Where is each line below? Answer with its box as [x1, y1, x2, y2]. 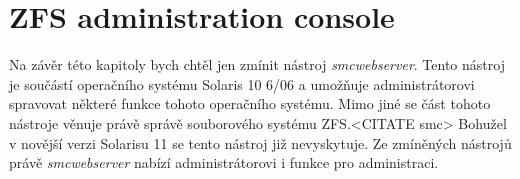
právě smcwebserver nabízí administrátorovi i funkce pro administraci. [9, 152, 439, 173]
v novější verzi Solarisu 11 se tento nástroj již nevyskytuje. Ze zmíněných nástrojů [9, 132, 512, 153]
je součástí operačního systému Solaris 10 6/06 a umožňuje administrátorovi [9, 73, 475, 94]
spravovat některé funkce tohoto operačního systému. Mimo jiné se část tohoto [9, 93, 491, 114]
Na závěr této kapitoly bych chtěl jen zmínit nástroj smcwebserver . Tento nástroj [9, 54, 505, 75]
